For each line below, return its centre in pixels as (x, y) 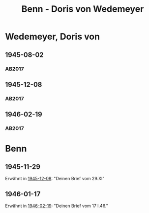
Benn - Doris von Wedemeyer (83, 9)
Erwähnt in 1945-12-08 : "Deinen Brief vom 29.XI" (55, 179)
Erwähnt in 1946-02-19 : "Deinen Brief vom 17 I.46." (57, 206)
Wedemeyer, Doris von (52, 37)
